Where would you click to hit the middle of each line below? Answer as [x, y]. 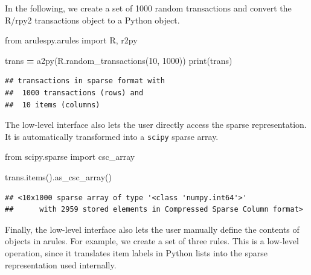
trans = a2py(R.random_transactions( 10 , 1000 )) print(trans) [119, 60]
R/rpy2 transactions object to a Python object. [92, 20]
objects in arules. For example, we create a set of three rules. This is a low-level [152, 241]
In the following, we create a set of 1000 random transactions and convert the [148, 8]
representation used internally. [61, 264]
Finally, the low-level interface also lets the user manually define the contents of [152, 229]
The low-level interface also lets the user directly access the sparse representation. [156, 125]
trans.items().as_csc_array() [58, 177]
